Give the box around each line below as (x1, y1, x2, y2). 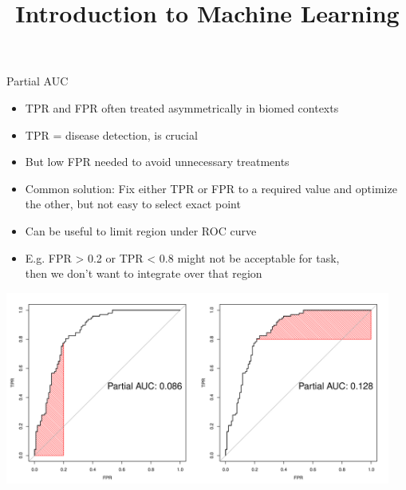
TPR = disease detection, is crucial (25, 126, 198, 143)
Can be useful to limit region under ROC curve (25, 222, 257, 239)
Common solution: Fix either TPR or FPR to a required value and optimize (25, 180, 397, 196)
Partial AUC (6, 73, 69, 89)
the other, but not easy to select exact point (25, 196, 241, 212)
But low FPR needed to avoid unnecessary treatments (25, 153, 290, 170)
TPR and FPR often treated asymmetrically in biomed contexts (25, 99, 339, 116)
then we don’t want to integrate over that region (25, 265, 262, 282)
